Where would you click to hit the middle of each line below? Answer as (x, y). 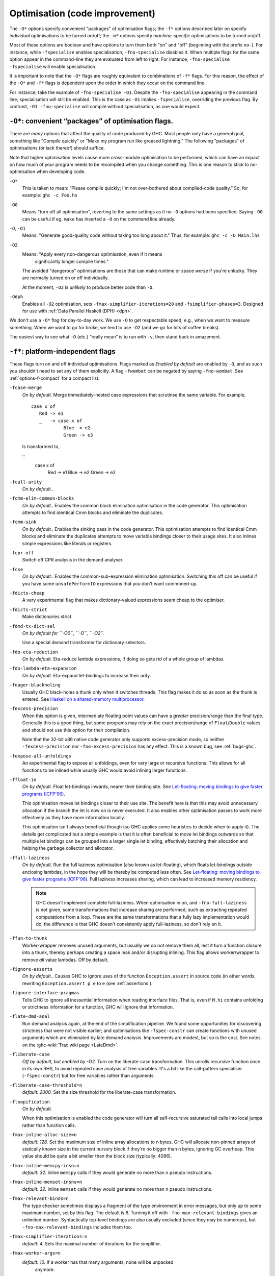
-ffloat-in (23, 779)
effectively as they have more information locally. (74, 817)
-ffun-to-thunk (29, 938)
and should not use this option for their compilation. (76, 730)
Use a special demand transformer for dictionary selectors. (84, 643)
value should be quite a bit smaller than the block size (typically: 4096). (97, 1156)
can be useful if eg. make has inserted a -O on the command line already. (99, 219)
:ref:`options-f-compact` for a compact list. (54, 378)
